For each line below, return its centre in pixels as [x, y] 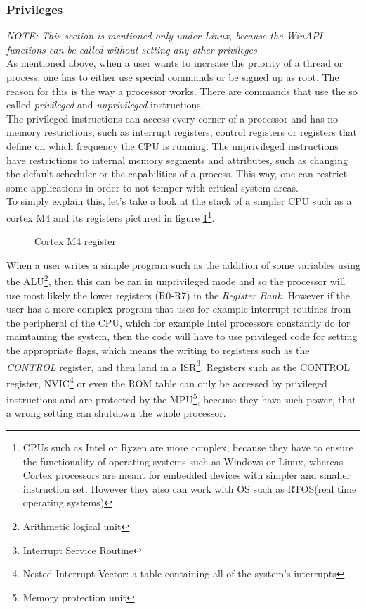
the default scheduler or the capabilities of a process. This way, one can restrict [177, 174]
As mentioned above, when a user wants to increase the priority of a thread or [175, 63]
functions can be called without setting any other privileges [132, 49]
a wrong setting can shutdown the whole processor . [116, 413]
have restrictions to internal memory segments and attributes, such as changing [177, 159]
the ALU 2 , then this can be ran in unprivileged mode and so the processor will [176, 280]
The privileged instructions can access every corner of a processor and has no [172, 118]
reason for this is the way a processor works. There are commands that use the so [182, 90]
